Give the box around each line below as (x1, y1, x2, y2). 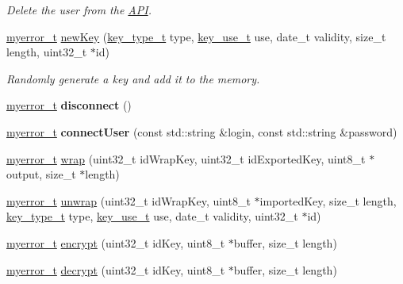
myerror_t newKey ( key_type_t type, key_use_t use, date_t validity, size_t (6, 28, 386, 44)
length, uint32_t (6, 44, 87, 60)
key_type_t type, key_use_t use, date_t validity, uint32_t (6, 208, 298, 225)
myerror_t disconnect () (6, 97, 132, 113)
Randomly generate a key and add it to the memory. (6, 70, 260, 86)
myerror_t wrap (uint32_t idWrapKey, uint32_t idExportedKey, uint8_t (6, 150, 366, 167)
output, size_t (6, 166, 76, 182)
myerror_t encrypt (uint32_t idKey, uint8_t (6, 234, 225, 251)
